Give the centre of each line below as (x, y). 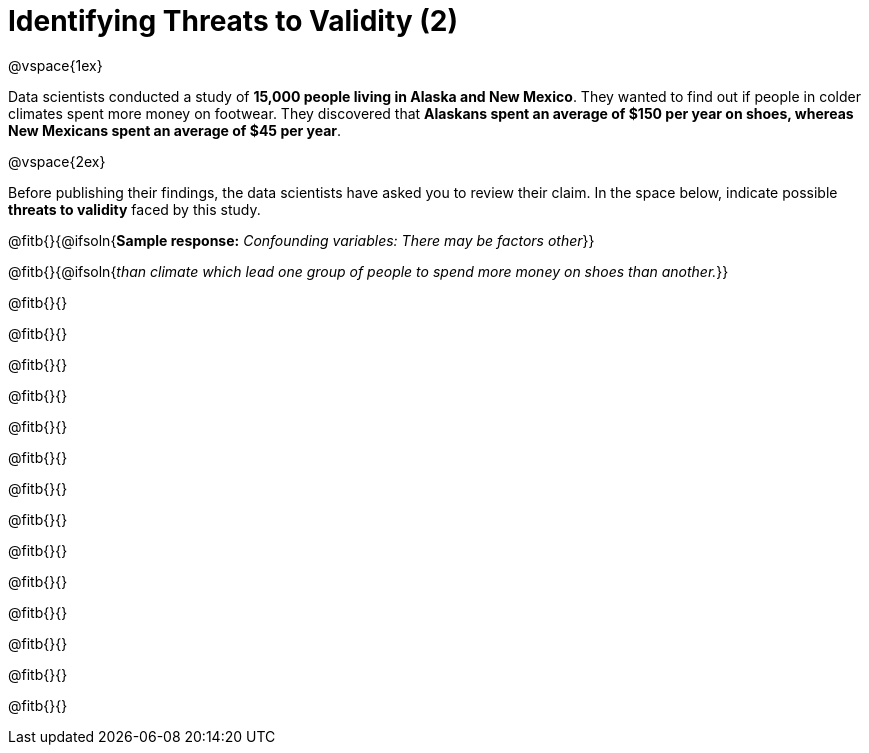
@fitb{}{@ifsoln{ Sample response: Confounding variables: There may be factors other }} (301, 240)
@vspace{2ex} (57, 161)
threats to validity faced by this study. (134, 209)
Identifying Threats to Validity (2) (233, 21)
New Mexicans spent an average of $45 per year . (175, 130)
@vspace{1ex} (55, 65)
